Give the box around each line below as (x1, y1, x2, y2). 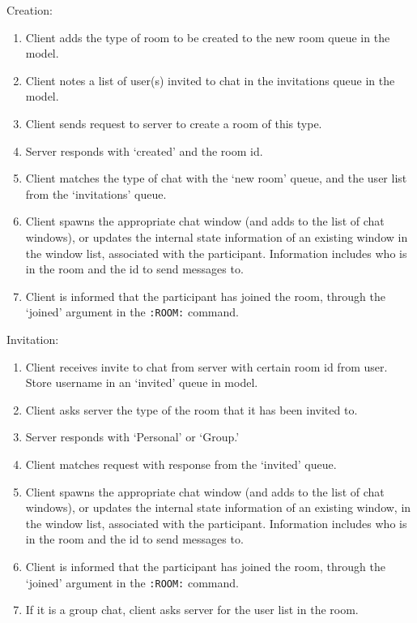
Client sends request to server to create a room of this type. (25, 114, 322, 131)
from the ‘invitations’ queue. (25, 185, 167, 202)
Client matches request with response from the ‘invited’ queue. (25, 455, 337, 472)
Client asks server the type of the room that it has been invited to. (25, 401, 358, 418)
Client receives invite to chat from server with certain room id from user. (25, 358, 388, 375)
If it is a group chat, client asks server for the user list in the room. (25, 601, 359, 618)
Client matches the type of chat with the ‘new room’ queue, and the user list (25, 170, 407, 187)
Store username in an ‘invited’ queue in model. (25, 374, 258, 391)
